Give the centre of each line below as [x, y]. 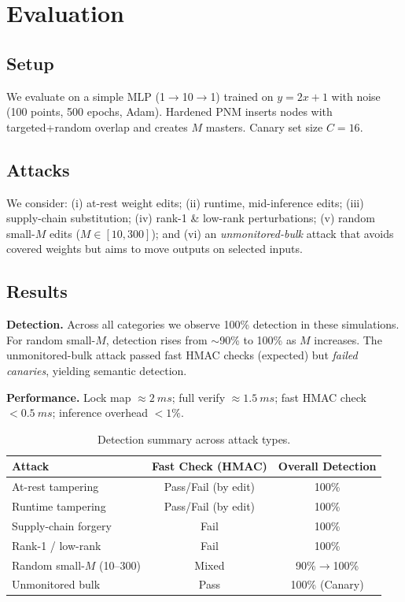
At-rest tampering [55, 487]
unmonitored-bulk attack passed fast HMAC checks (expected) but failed [182, 355]
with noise [356, 96]
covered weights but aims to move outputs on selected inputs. [155, 249]
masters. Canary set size [264, 126]
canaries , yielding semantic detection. [97, 370]
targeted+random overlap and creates [97, 126]
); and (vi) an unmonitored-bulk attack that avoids [272, 233]
